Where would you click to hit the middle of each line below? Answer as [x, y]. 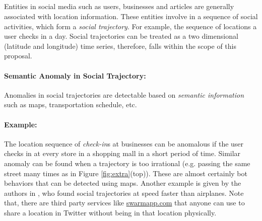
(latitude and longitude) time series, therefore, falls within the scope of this [120, 46]
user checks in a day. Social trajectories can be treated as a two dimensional [121, 36]
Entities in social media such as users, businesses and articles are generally [119, 6]
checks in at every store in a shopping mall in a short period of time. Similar [122, 153]
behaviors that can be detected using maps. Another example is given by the [123, 183]
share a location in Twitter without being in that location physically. [110, 212]
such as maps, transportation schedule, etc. [71, 104]
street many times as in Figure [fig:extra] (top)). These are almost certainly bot [126, 173]
